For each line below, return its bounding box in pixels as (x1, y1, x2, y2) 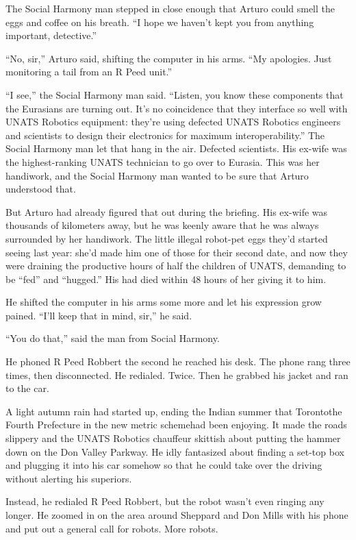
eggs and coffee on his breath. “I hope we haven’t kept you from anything (5, 14, 314, 29)
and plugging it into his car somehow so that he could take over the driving (5, 458, 322, 472)
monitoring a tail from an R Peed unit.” (5, 64, 173, 79)
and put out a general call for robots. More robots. (5, 521, 218, 535)
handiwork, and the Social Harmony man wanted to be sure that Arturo (5, 168, 309, 182)
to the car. (5, 381, 49, 395)
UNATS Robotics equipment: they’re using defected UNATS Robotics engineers (5, 114, 341, 129)
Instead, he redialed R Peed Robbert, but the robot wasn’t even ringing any (5, 494, 325, 508)
